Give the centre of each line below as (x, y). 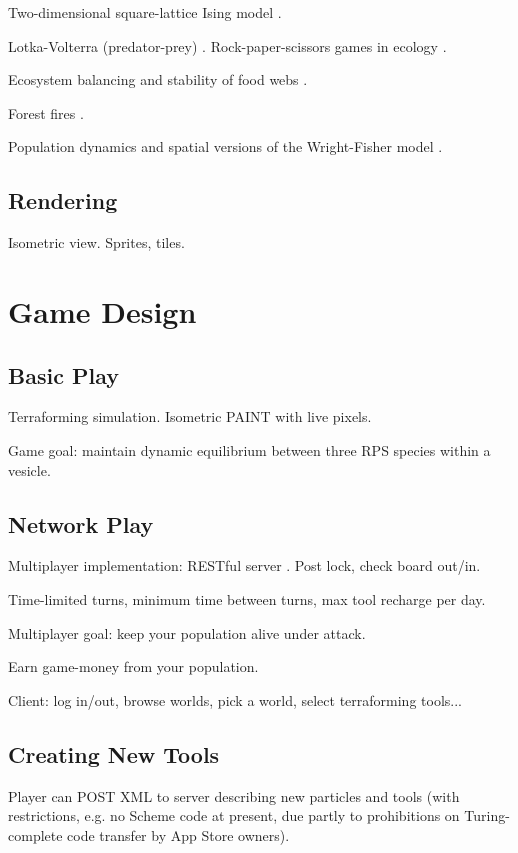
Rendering (63, 200)
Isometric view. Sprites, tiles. (96, 242)
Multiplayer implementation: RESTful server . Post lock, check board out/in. (244, 565)
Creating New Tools (114, 753)
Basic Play (63, 374)
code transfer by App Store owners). (178, 834)
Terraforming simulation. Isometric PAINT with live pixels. (190, 416)
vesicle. (29, 469)
